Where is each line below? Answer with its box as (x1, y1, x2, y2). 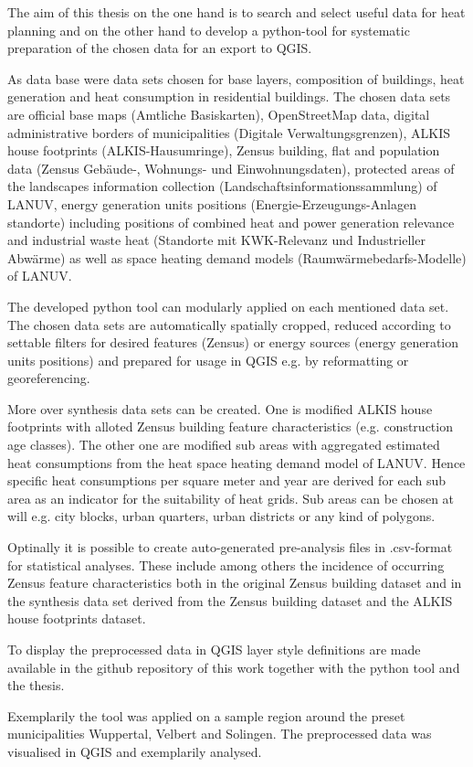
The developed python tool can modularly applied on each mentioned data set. (7, 296, 449, 315)
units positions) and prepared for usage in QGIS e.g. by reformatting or (7, 350, 409, 369)
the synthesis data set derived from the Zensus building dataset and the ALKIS (7, 591, 453, 610)
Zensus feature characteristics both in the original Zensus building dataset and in (7, 573, 462, 592)
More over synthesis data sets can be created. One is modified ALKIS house (7, 399, 433, 418)
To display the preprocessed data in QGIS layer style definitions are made (7, 640, 421, 658)
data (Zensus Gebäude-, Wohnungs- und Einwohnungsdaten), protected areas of (7, 158, 455, 177)
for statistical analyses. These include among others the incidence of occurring (7, 555, 445, 574)
